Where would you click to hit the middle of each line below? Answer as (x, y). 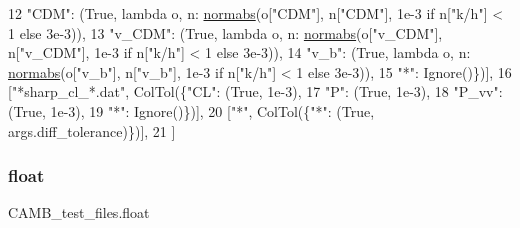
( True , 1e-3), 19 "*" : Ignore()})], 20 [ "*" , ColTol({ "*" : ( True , (191, 110)
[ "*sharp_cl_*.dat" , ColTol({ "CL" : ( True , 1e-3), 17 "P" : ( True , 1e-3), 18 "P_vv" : (255, 91)
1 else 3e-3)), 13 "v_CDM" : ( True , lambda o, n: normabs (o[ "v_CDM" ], (225, 32)
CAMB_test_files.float (79, 212)
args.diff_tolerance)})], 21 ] (92, 130)
